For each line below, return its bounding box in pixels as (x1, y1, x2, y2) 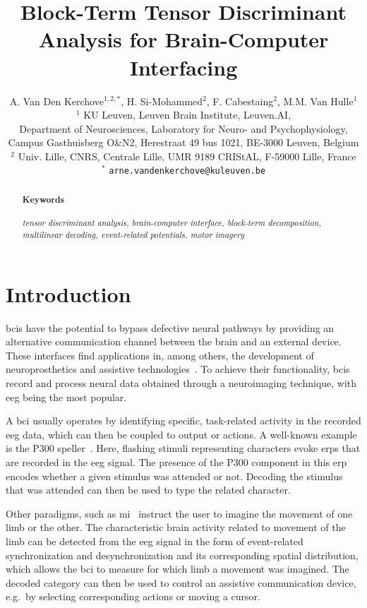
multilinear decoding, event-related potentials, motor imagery (22, 229, 245, 241)
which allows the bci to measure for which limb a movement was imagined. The (6, 561, 349, 576)
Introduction (6, 279, 131, 308)
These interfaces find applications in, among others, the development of (6, 347, 314, 362)
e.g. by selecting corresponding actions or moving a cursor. (6, 589, 261, 604)
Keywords (22, 193, 64, 205)
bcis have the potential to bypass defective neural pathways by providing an (6, 320, 335, 335)
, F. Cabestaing (206, 93, 274, 108)
